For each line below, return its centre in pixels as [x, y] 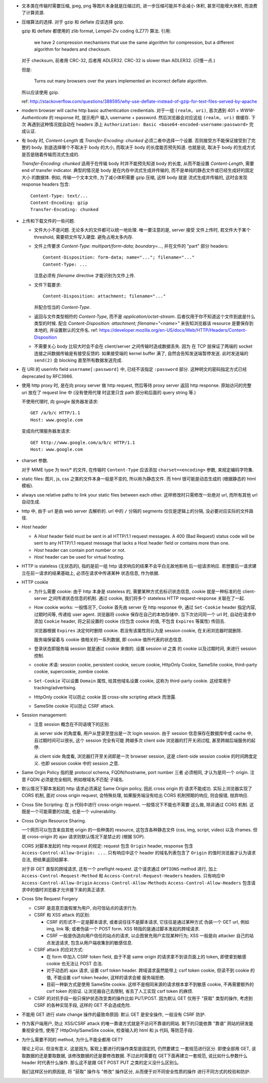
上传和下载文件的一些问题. [48, 220]
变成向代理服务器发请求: [46, 431]
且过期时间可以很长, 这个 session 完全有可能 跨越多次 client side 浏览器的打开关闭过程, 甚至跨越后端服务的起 [145, 740]
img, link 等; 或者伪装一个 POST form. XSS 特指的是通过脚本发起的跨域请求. [123, 929]
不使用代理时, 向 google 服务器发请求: [60, 401]
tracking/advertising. [55, 688]
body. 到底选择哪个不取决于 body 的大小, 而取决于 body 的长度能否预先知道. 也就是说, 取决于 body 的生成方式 [143, 147]
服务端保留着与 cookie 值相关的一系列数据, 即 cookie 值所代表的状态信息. [108, 639]
